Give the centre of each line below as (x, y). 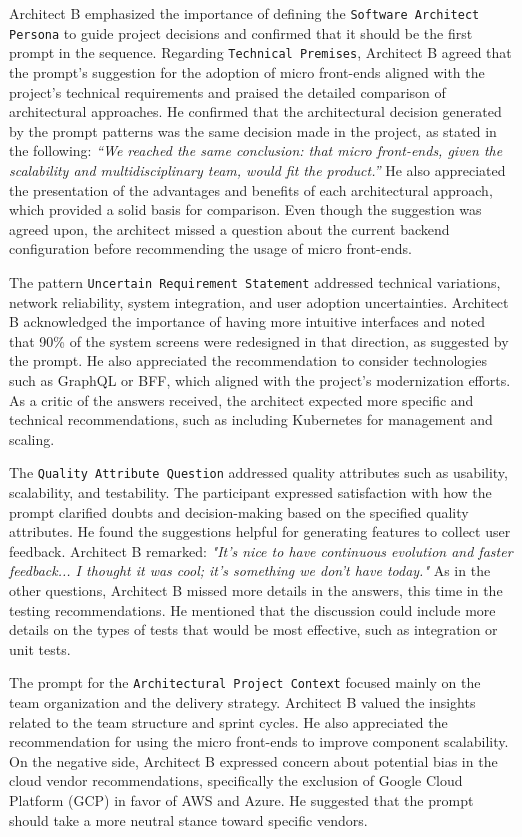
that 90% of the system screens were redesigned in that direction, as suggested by (259, 340)
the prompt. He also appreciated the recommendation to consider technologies (248, 360)
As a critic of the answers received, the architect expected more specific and (241, 399)
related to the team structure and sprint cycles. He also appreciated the (228, 721)
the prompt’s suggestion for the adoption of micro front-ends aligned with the (247, 71)
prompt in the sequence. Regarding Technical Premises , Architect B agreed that (260, 52)
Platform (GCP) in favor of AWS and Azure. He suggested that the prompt (241, 799)
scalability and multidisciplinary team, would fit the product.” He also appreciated (257, 169)
